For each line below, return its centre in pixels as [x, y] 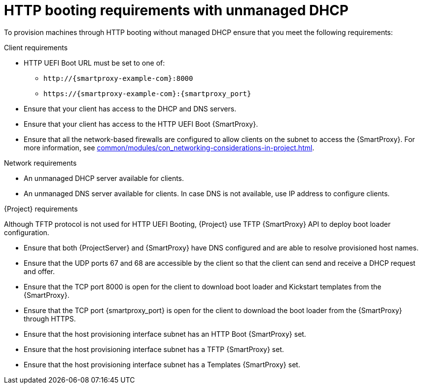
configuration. [27, 232]
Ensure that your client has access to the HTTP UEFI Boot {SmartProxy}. [141, 124]
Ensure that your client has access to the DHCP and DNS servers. [130, 108]
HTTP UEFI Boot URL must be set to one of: [94, 63]
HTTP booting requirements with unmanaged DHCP [176, 10]
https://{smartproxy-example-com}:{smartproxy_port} [147, 93]
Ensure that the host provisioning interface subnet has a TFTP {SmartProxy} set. [154, 349]
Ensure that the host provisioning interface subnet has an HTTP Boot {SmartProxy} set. [165, 334]
